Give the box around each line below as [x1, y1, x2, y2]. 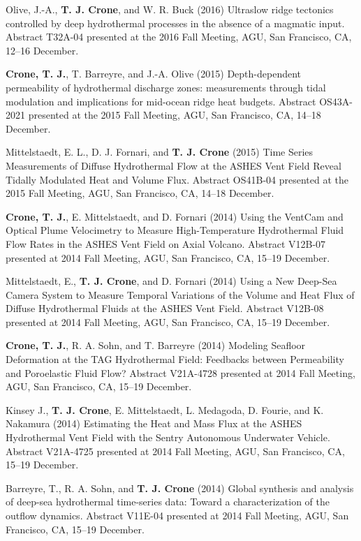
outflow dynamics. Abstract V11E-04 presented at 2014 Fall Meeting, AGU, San [6, 508, 349, 522]
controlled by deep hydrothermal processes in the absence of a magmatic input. [6, 15, 345, 30]
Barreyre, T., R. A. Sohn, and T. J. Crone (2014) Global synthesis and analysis [6, 480, 354, 495]
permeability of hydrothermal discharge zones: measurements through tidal [6, 80, 326, 94]
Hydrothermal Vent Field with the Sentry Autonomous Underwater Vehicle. [6, 430, 330, 445]
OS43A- [319, 94, 353, 108]
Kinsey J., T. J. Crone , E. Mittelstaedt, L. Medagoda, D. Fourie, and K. [6, 402, 324, 417]
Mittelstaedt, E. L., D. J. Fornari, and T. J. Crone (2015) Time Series [6, 144, 314, 159]
